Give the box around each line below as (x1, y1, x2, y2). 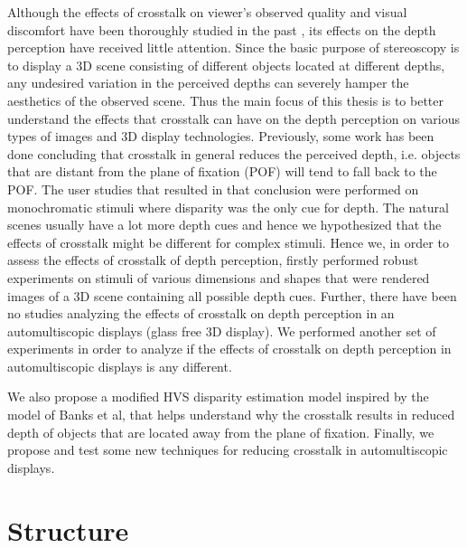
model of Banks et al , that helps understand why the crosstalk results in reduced (7, 405, 455, 424)
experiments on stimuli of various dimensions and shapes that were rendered (7, 268, 430, 287)
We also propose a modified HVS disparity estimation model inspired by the (7, 387, 429, 406)
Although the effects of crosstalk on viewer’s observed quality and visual (7, 3, 407, 21)
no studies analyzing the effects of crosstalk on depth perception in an (7, 304, 395, 323)
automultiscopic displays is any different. (7, 356, 232, 375)
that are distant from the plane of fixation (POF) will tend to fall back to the (7, 162, 437, 181)
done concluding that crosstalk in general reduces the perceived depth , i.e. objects (7, 144, 461, 163)
